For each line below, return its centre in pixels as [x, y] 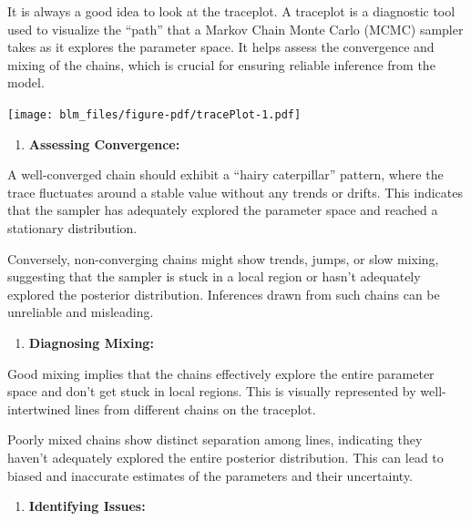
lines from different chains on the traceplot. [195, 409]
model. [26, 82]
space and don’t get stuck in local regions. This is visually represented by [212, 391]
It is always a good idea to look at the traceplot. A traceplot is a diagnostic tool [231, 11]
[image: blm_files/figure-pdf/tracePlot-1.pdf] [154, 114]
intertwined [39, 409]
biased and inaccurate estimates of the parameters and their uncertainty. [210, 475]
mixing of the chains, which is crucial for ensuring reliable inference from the [221, 64]
